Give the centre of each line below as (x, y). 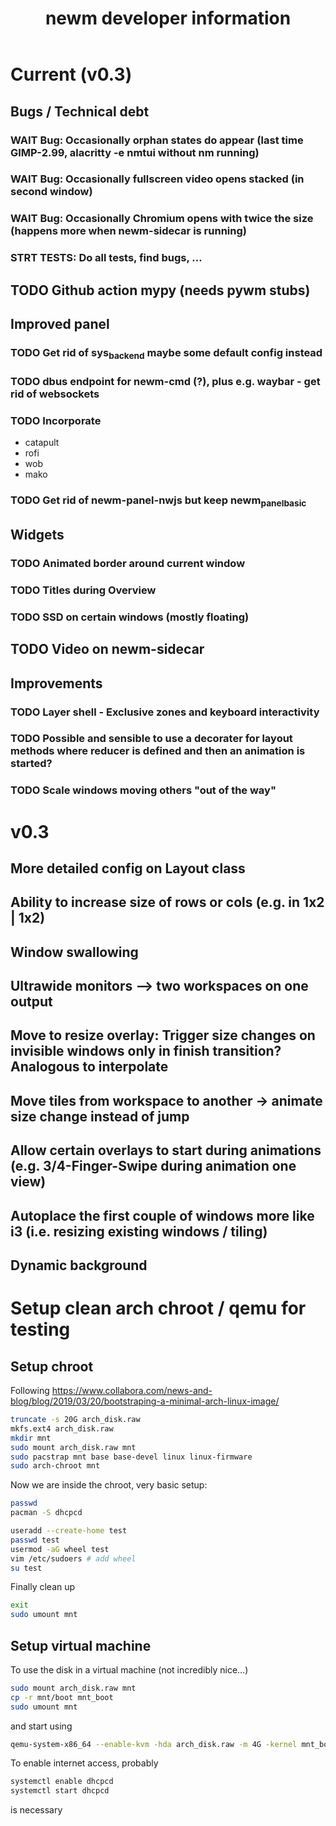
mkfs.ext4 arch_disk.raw (62, 1428)
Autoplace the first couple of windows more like (162, 1215)
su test (26, 1568)
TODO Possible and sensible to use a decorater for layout (151, 739)
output (31, 1002)
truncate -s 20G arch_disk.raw (75, 1420)
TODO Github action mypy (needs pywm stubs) (160, 290)
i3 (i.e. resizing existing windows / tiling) (139, 1231)
